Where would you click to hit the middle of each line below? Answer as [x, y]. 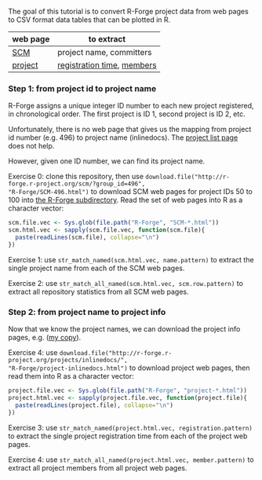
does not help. [31, 146]
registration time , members [107, 65]
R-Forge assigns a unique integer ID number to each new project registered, [131, 106]
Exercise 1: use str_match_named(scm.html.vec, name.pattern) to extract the [131, 259]
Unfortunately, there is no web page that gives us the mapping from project [130, 130]
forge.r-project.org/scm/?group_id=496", [77, 184]
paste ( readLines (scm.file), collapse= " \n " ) [87, 238]
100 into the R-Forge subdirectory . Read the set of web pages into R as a [126, 200]
